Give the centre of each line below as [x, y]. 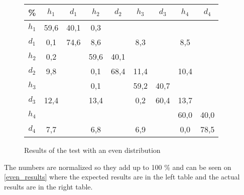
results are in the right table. [48, 186]
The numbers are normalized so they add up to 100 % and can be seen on [118, 167]
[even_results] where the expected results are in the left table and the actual [122, 177]
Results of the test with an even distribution [92, 150]
